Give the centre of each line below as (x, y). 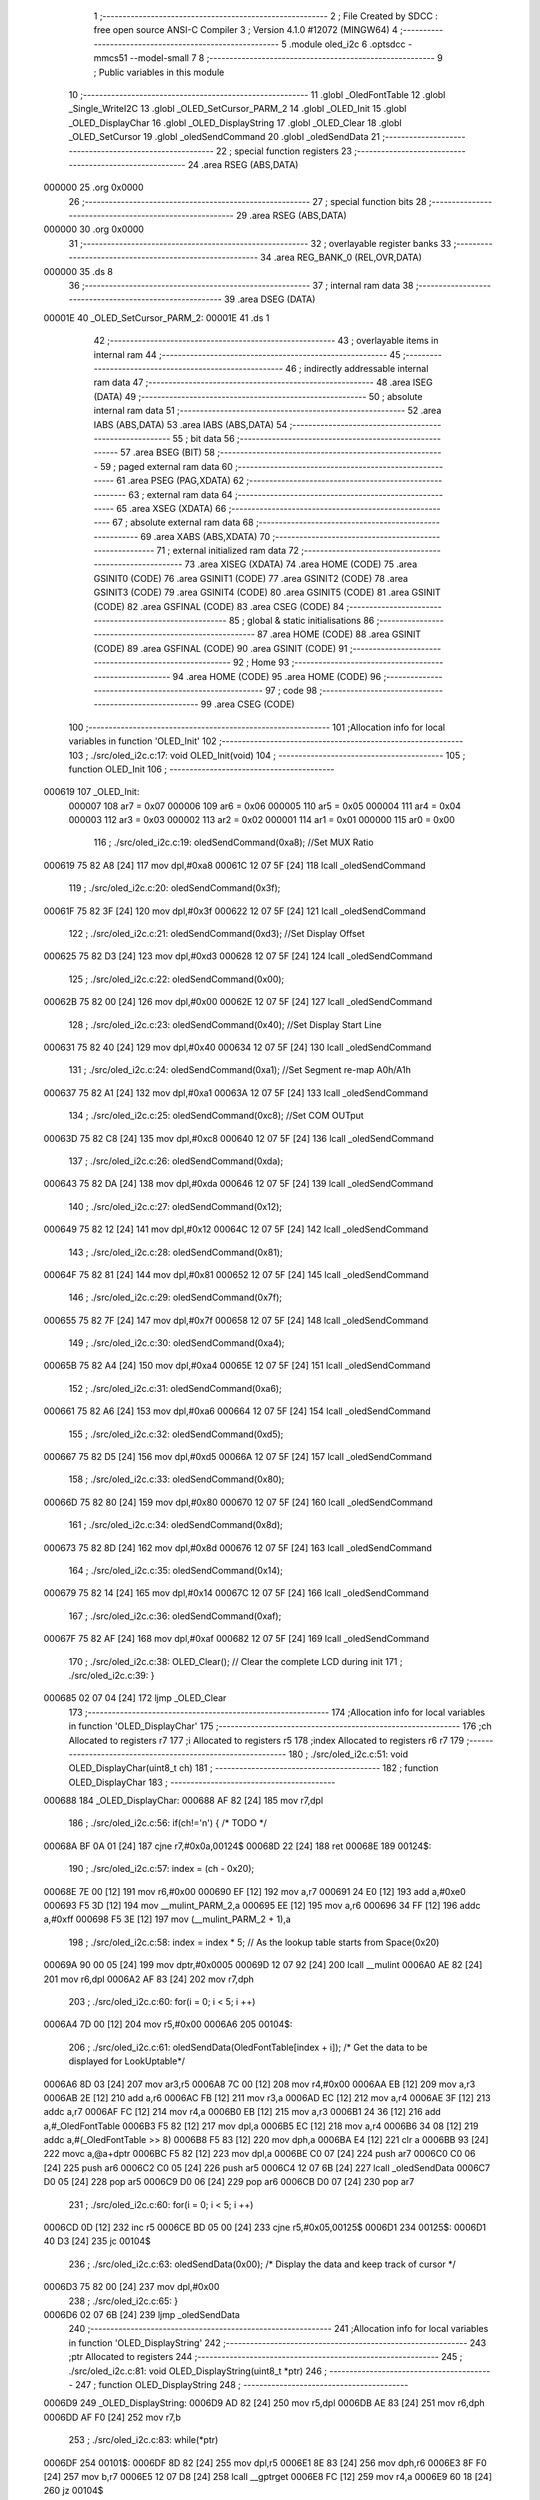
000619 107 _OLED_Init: (91, 792)
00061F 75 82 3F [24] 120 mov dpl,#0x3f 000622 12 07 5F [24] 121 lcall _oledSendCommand (234, 911)
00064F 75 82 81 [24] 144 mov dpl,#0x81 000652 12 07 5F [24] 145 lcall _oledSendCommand (236, 1274)
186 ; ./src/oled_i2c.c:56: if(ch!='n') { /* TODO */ (167, 1823)
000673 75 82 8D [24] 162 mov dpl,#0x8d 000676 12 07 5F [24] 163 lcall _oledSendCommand (237, 1547)
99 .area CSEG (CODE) (247, 704)
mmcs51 (110, 58)
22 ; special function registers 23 (283, 151)
